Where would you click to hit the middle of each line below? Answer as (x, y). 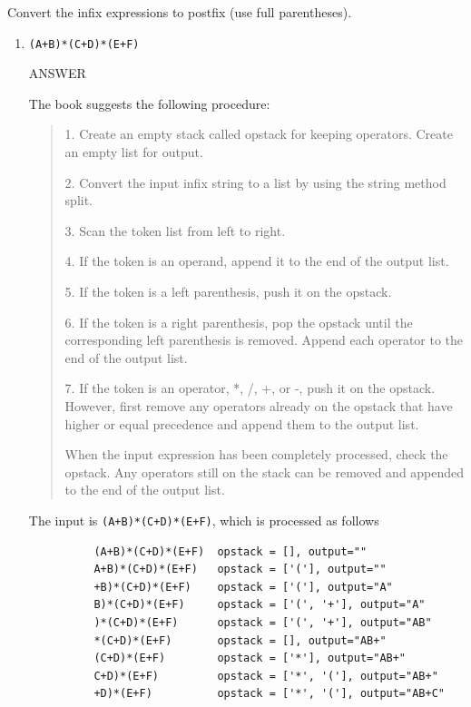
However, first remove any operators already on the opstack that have (259, 405)
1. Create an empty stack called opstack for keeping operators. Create (259, 134)
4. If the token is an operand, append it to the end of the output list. (257, 261)
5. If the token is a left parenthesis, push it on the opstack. (228, 291)
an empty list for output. (134, 152)
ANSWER (57, 73)
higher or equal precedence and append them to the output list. (242, 423)
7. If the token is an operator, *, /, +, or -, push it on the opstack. (250, 388)
